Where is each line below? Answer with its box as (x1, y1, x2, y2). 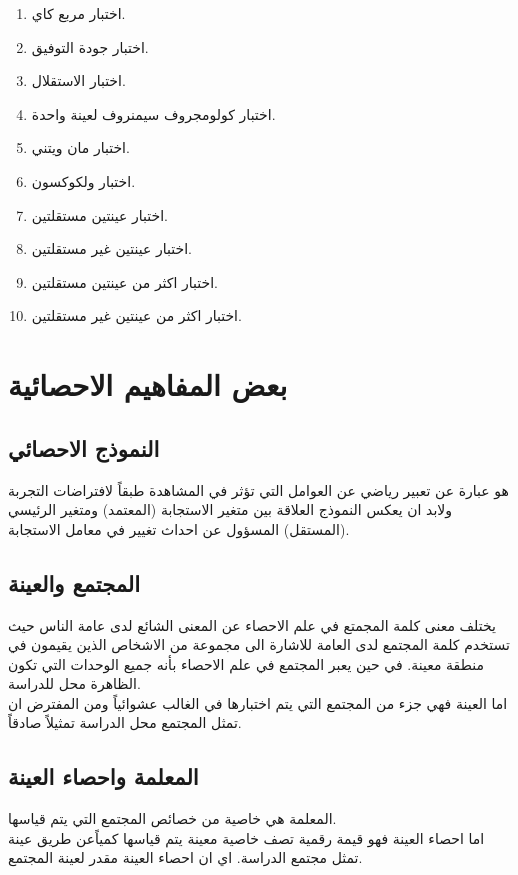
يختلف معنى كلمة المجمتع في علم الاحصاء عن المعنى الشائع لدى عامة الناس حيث (8, 614, 496, 635)
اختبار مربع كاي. (31, 3, 126, 23)
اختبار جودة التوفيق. (31, 36, 149, 57)
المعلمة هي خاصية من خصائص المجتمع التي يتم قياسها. (8, 808, 337, 829)
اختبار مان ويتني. (31, 137, 130, 158)
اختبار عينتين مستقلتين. (31, 204, 168, 225)
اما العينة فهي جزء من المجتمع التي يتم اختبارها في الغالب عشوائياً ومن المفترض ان (8, 692, 508, 713)
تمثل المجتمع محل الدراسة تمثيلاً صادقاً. (8, 712, 242, 733)
